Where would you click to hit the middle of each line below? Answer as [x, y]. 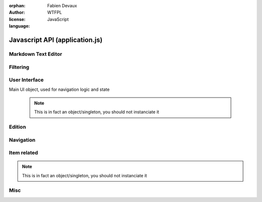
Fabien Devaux [62, 6]
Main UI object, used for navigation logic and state [59, 89]
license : [17, 19]
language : [19, 26]
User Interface [26, 80]
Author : [17, 13]
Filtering [19, 67]
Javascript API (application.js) [56, 40]
